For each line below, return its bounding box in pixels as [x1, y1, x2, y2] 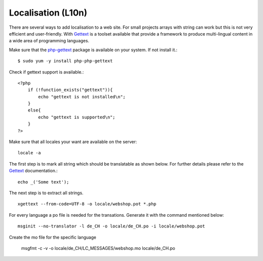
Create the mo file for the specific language [9, 234, 96, 240]
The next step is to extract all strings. [9, 190, 84, 196]
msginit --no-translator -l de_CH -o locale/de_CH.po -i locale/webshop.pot [18, 224, 206, 229]
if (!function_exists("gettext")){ [27, 87, 113, 93]
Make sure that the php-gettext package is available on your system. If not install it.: [9, 47, 178, 53]
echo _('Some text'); [18, 179, 69, 185]
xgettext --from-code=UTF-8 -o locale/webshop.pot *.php [18, 201, 157, 207]
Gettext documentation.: [9, 168, 58, 174]
